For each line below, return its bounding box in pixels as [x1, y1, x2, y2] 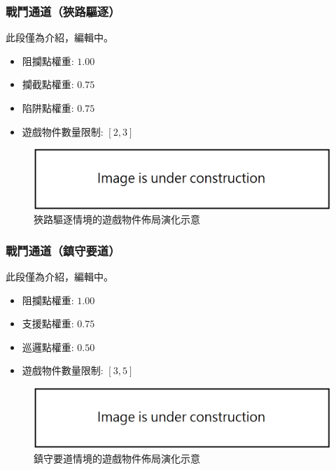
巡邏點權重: [22, 339, 74, 354]
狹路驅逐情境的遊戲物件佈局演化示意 [34, 212, 200, 227]
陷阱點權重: [22, 101, 74, 115]
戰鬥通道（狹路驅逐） [6, 2, 120, 20]
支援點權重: [22, 316, 74, 331]
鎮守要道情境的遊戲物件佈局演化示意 [34, 450, 200, 465]
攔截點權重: [22, 77, 74, 92]
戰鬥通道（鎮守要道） [6, 241, 120, 259]
